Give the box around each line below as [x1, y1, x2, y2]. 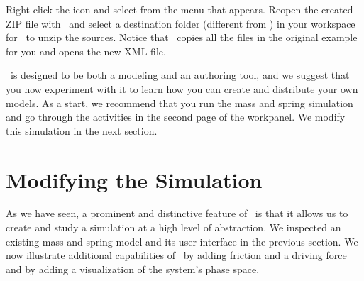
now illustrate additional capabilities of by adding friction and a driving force [6, 248, 347, 263]
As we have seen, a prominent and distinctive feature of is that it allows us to [6, 206, 348, 221]
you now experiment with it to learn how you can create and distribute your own [6, 81, 358, 96]
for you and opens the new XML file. [6, 43, 166, 58]
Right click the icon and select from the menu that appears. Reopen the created [6, 2, 353, 16]
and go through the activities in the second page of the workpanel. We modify [6, 109, 346, 124]
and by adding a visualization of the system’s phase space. [6, 261, 260, 276]
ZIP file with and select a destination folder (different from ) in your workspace [6, 16, 355, 31]
